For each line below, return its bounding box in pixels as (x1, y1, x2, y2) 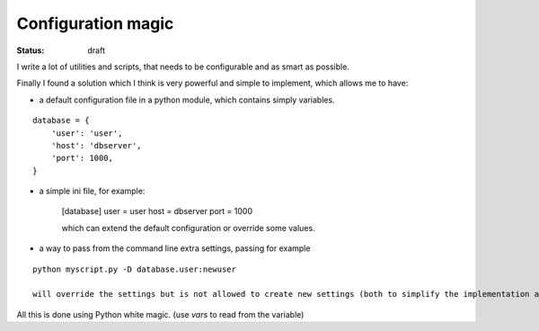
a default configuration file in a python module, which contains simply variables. (39, 94, 336, 105)
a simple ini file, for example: (39, 185, 146, 197)
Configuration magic (16, 13, 174, 33)
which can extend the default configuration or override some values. (61, 222, 315, 233)
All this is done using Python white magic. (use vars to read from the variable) (16, 309, 305, 319)
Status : (16, 45, 45, 56)
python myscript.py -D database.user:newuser (32, 264, 237, 274)
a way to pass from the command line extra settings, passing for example (39, 243, 311, 254)
